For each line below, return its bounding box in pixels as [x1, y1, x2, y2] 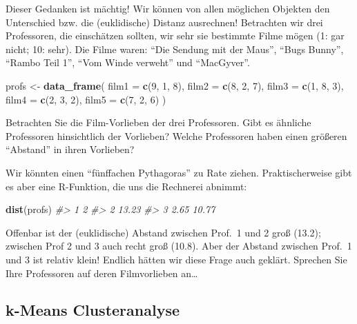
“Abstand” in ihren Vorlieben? [6, 142, 135, 156]
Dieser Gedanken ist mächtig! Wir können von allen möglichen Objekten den [6, 1, 330, 15]
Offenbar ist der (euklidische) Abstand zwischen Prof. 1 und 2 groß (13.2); [6, 225, 321, 239]
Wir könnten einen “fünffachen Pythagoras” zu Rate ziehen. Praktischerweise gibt [6, 165, 352, 179]
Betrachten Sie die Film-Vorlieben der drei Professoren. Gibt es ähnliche [6, 115, 311, 130]
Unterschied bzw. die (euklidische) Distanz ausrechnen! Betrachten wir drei [6, 14, 323, 29]
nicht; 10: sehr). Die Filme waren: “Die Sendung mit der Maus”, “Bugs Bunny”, [6, 41, 344, 56]
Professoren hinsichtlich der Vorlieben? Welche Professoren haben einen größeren [6, 128, 347, 143]
